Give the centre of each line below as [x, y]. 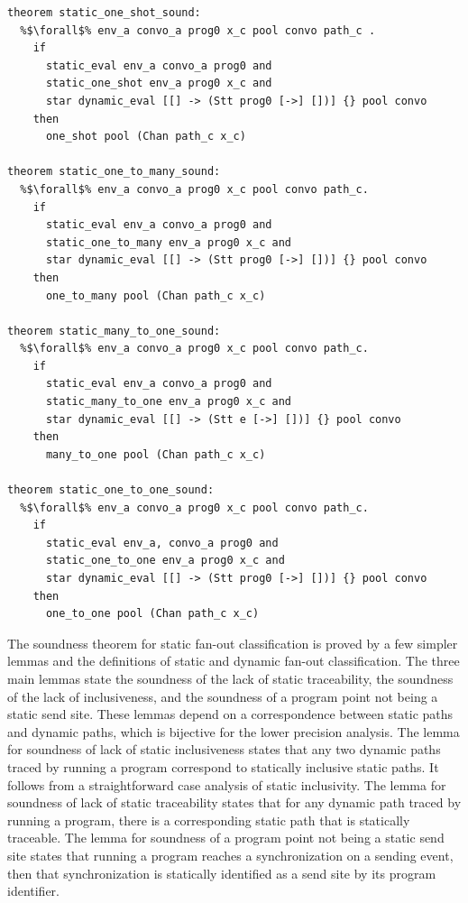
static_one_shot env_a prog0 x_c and [159, 83]
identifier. [34, 891]
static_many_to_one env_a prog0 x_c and [168, 402]
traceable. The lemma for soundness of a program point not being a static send [226, 838]
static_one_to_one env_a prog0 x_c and [165, 561]
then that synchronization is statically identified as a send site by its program [222, 873]
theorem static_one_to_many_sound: [114, 172]
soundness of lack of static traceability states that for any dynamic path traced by [234, 802]
